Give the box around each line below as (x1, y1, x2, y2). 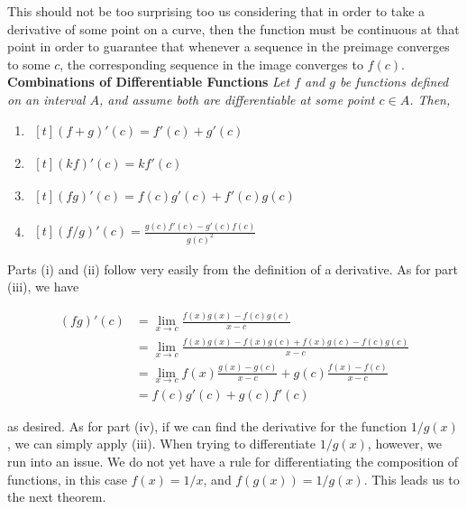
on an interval (7, 89, 86, 108)
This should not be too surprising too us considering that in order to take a (7, 2, 426, 20)
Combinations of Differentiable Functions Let (7, 72, 290, 91)
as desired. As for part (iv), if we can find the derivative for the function (7, 416, 407, 435)
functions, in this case (7, 469, 127, 488)
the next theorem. (7, 487, 106, 506)
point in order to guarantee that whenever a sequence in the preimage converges (7, 37, 450, 56)
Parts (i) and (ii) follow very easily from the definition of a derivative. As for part (7, 259, 459, 278)
